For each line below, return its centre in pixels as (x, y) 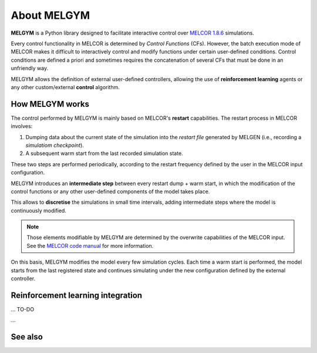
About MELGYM (50, 15)
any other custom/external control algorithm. (65, 87)
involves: (22, 126)
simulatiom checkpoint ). (55, 145)
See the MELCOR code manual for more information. (90, 246)
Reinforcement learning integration (77, 295)
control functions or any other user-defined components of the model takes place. (110, 191)
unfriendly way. (30, 68)
